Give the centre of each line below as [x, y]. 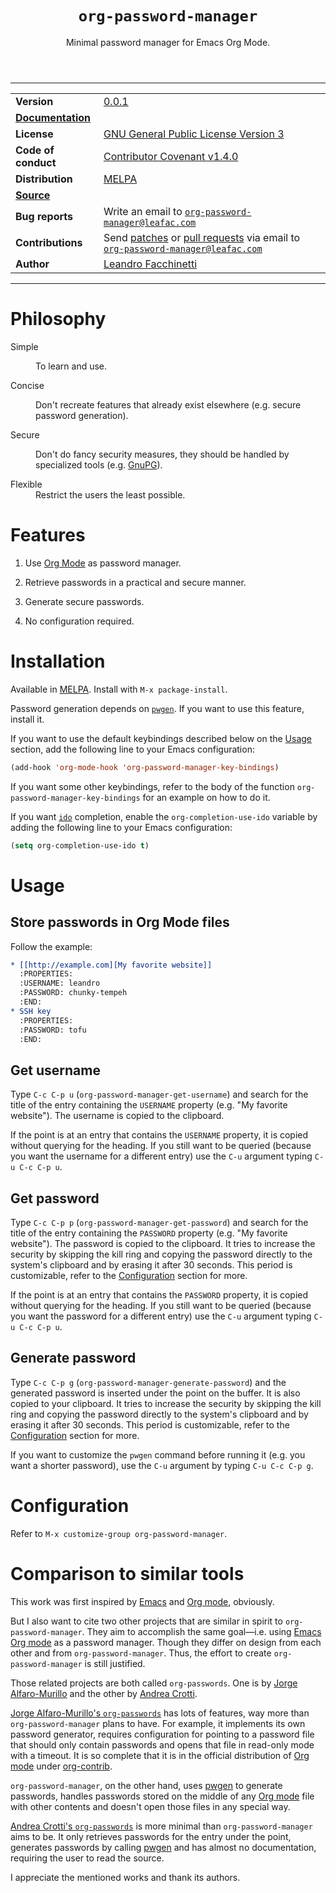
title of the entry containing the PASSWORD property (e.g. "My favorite [149, 1233]
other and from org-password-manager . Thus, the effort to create [141, 1653]
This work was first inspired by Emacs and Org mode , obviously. [142, 1601]
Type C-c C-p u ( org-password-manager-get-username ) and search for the [159, 1094]
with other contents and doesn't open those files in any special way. [150, 1806]
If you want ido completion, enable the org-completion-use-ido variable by [164, 816]
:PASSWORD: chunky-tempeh [73, 993]
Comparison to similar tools [127, 1573]
